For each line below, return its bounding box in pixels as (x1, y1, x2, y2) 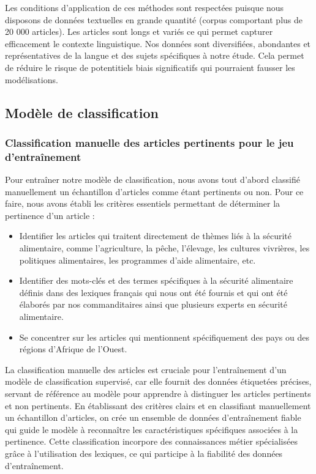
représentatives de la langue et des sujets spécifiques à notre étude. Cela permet (5, 49, 304, 62)
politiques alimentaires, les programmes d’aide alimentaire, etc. (19, 253, 256, 266)
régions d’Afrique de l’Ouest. (19, 343, 127, 355)
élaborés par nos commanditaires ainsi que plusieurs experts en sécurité (19, 298, 287, 311)
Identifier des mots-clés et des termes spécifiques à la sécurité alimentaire (19, 274, 293, 287)
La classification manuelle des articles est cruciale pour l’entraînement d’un (5, 363, 287, 376)
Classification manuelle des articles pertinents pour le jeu (5, 135, 294, 150)
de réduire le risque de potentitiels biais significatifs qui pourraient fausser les (5, 61, 295, 73)
